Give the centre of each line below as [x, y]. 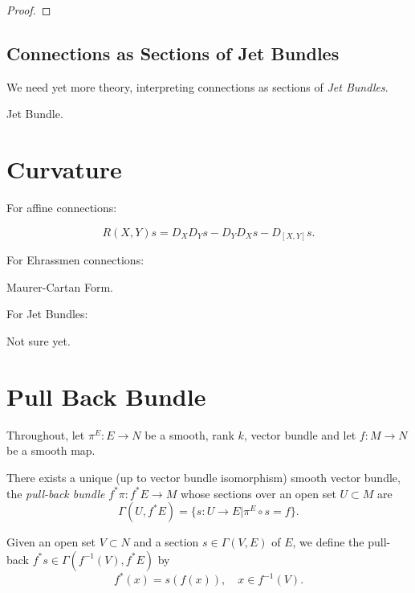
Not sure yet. [39, 341]
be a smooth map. [51, 450]
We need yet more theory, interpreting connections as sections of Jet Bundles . [197, 86]
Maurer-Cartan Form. [60, 286]
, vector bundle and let [300, 434]
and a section [166, 542]
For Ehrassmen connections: [75, 260]
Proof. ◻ [29, 10]
